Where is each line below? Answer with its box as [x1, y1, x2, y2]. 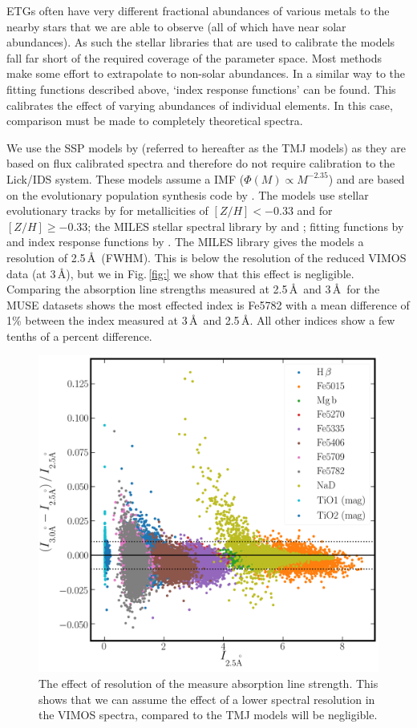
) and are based [328, 170, 405, 187]
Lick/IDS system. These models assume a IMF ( [6, 170, 245, 187]
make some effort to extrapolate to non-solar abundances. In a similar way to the [6, 65, 406, 82]
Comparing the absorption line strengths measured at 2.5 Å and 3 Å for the [6, 281, 380, 297]
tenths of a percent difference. [6, 327, 152, 344]
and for [297, 202, 333, 219]
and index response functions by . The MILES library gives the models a [6, 233, 364, 250]
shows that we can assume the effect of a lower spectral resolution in [38, 690, 375, 707]
